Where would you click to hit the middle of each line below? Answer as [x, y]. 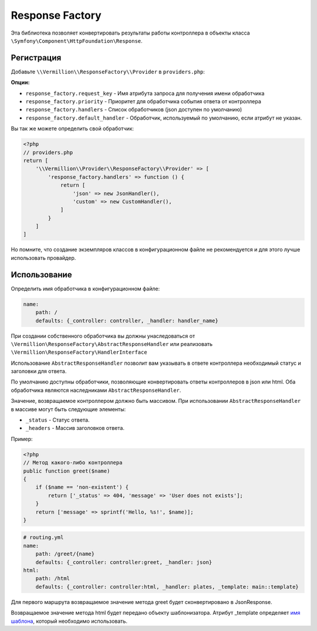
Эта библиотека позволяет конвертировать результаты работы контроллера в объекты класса [130, 33]
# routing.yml [43, 537]
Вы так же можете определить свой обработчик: [72, 128]
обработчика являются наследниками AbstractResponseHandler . [96, 390]
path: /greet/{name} [65, 554]
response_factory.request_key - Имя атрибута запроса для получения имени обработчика [145, 93]
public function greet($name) [67, 471]
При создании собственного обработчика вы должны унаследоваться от [103, 336]
